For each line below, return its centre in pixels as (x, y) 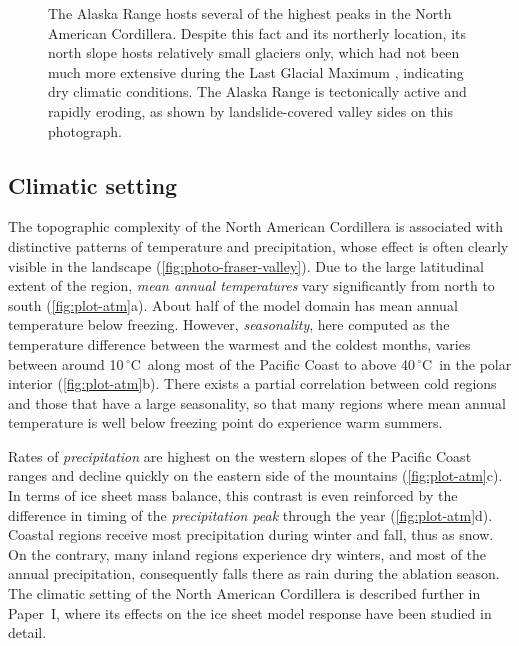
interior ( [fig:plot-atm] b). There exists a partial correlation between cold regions (252, 383)
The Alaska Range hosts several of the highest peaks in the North (250, 13)
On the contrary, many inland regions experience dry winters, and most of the (247, 553)
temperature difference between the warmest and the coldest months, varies (239, 343)
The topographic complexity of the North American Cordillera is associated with (256, 226)
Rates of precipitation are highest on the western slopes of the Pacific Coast (240, 455)
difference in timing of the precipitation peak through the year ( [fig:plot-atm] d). (250, 514)
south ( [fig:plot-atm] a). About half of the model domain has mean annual (233, 304)
